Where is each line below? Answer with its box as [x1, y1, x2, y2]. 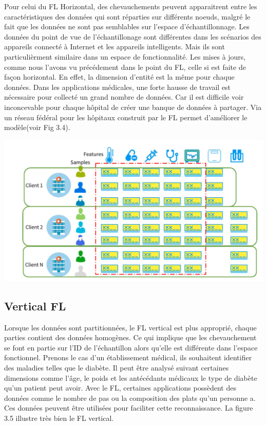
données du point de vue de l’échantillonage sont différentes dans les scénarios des [4, 31, 261, 42]
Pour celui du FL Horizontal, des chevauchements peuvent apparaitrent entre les [4, 1, 257, 11]
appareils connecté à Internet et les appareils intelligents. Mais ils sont [4, 41, 225, 52]
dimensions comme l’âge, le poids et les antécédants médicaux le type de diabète [4, 372, 257, 383]
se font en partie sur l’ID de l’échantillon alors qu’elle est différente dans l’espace [4, 342, 258, 353]
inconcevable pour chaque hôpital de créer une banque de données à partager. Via [4, 101, 262, 112]
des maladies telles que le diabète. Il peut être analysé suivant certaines [4, 362, 229, 373]
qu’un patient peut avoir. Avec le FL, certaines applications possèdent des [4, 382, 236, 393]
